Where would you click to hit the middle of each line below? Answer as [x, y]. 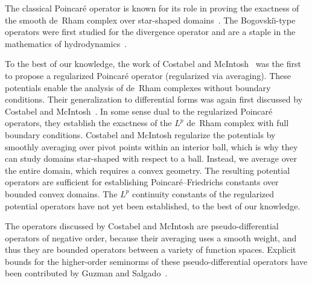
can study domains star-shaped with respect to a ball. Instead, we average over [151, 158]
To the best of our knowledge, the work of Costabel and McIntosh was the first [153, 64]
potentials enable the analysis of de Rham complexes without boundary [138, 87]
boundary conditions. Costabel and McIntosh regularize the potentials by [140, 134]
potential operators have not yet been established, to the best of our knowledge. [153, 205]
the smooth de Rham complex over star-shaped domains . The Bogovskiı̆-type [150, 20]
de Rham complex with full [238, 123]
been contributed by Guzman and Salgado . [86, 273]
